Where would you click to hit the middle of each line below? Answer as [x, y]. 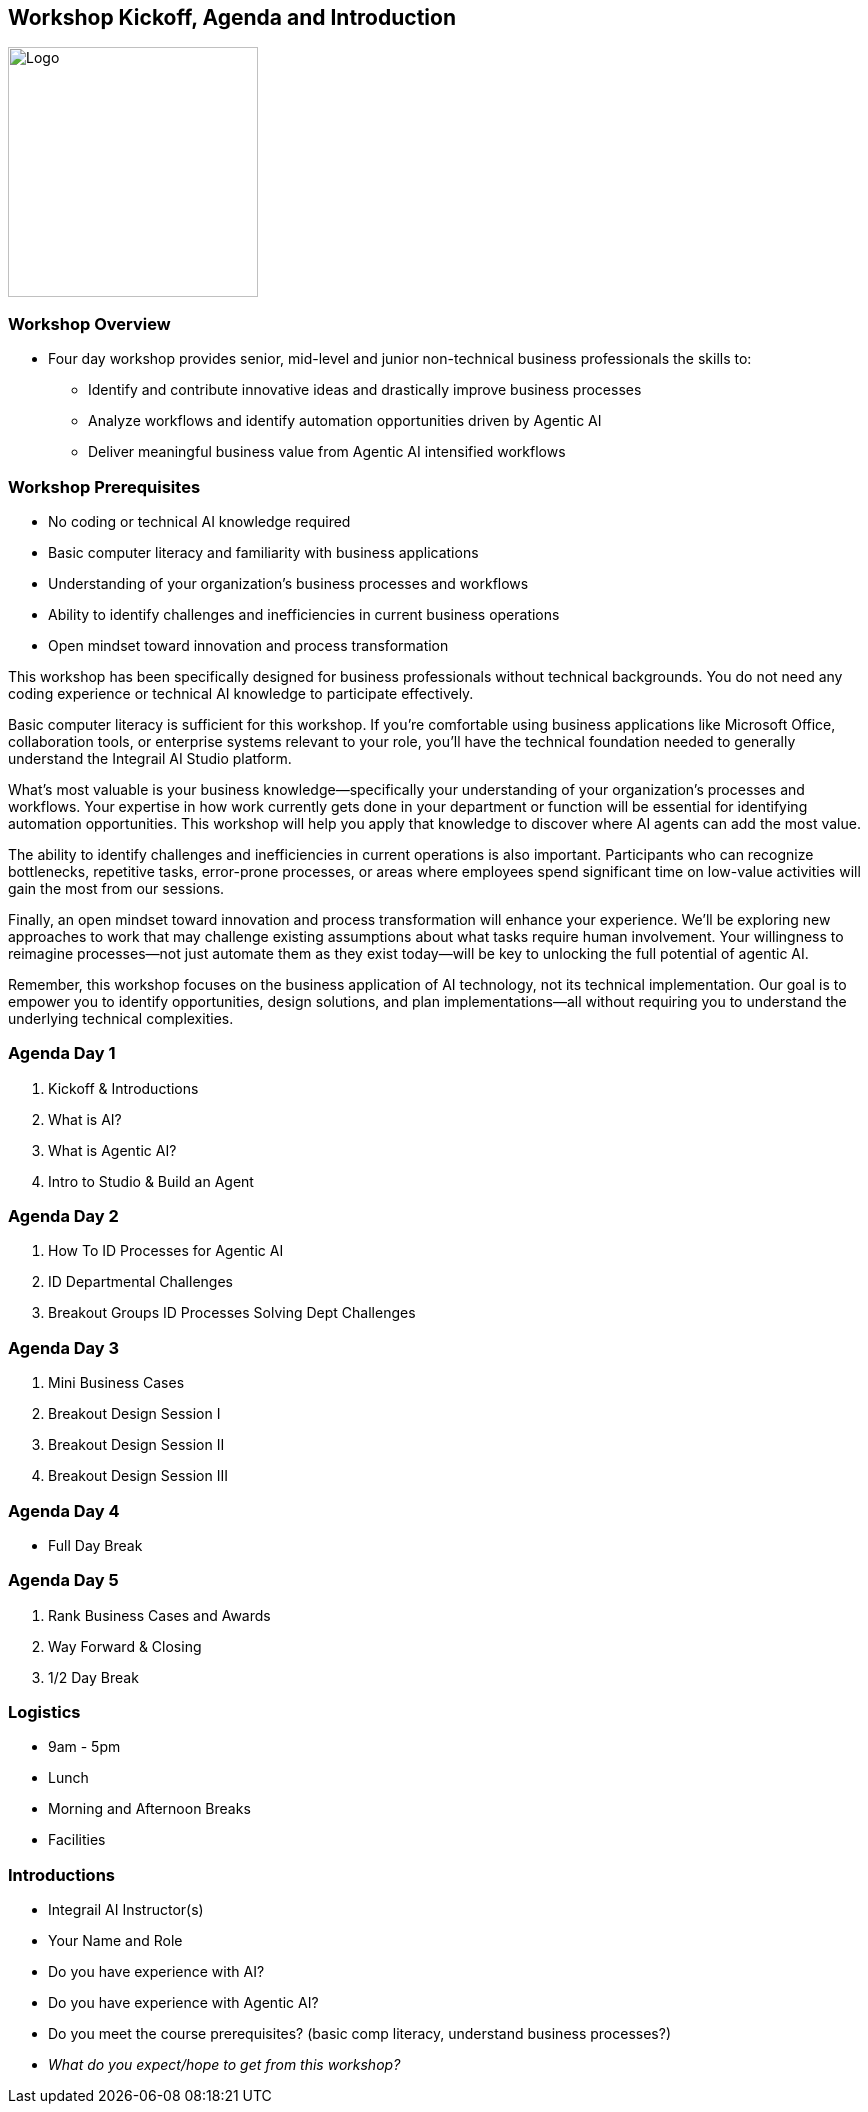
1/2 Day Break [93, 1677]
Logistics [44, 1712]
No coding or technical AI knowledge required [199, 521]
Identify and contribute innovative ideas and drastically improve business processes [365, 390]
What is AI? [85, 1119]
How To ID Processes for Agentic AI [166, 1251]
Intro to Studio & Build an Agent [151, 1181]
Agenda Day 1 [62, 1053]
